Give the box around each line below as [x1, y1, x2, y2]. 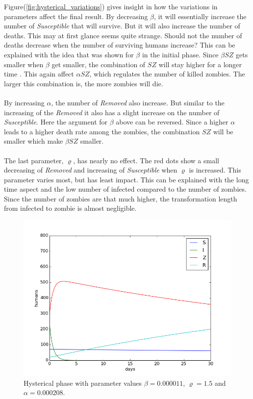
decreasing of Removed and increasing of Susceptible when [4, 165, 177, 175]
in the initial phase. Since [142, 49, 219, 59]
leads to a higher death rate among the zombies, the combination [4, 126, 200, 136]
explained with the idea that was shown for [4, 49, 134, 59]
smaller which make [4, 136, 63, 146]
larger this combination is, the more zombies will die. [4, 78, 163, 88]
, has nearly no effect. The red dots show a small [73, 155, 219, 165]
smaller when [4, 59, 44, 69]
